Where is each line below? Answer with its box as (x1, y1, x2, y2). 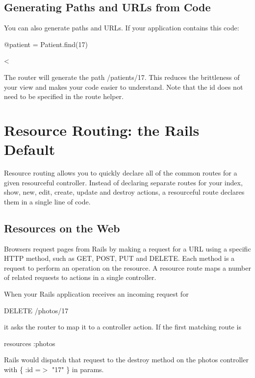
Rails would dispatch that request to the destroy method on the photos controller (4, 354, 249, 365)
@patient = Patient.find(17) (4, 39, 88, 49)
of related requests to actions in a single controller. (4, 272, 156, 282)
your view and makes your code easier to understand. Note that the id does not (4, 81, 243, 92)
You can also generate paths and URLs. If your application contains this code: (4, 23, 239, 33)
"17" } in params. (52, 364, 104, 374)
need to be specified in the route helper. (4, 91, 124, 101)
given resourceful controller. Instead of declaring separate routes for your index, (4, 177, 243, 187)
